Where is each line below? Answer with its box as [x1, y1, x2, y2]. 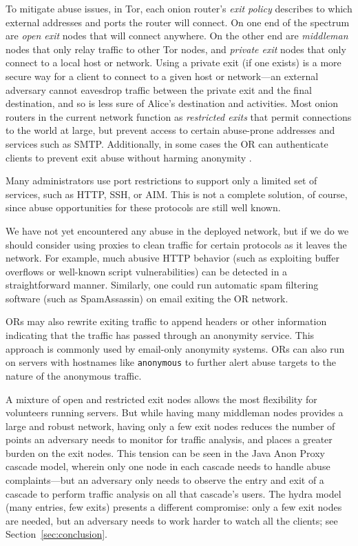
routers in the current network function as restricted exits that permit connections [6, 109, 352, 124]
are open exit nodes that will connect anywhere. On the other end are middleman [6, 28, 348, 43]
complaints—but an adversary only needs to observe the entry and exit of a [6, 473, 324, 487]
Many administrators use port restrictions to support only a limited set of [6, 173, 317, 188]
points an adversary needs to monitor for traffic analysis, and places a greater [6, 432, 333, 447]
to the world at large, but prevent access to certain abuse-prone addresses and [6, 123, 335, 137]
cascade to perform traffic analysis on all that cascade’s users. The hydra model [6, 486, 341, 500]
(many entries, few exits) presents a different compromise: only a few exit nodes [6, 500, 342, 514]
